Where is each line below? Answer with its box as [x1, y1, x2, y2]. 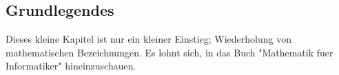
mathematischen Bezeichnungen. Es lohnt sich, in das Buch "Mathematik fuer [6, 45, 333, 59]
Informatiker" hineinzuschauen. [6, 58, 136, 73]
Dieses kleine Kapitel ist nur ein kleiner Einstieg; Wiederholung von [6, 32, 292, 46]
